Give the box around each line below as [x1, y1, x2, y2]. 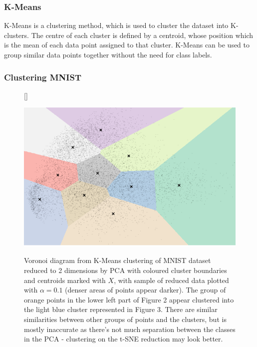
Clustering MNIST [4, 70, 81, 83]
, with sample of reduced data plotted [114, 274, 229, 285]
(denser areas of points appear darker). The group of [65, 284, 226, 295]
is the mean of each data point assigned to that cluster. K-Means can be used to [4, 39, 250, 50]
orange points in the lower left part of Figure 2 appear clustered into [24, 294, 234, 304]
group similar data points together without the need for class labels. [4, 49, 212, 59]
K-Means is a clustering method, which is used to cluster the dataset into [4, 20, 229, 30]
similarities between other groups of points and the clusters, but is [24, 313, 227, 324]
